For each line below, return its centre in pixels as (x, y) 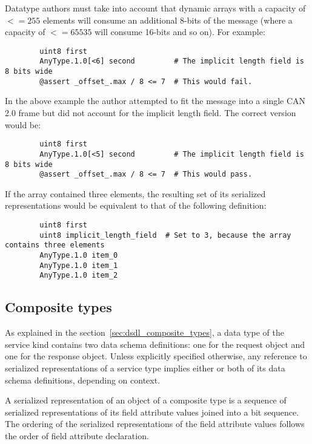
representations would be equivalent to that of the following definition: (136, 205)
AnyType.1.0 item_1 (79, 265)
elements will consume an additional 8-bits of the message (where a (168, 20)
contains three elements (55, 245)
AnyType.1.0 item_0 (79, 255)
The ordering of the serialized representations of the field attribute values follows (155, 424)
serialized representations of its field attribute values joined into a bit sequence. (152, 412)
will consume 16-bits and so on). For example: (180, 32)
